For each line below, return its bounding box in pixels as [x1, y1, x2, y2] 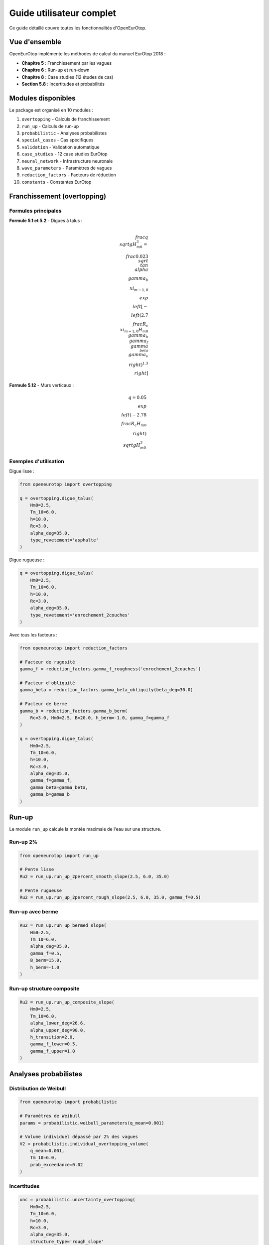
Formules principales [9, 207, 62, 214]
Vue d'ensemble [9, 38, 62, 46]
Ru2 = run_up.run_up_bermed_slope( [19, 923, 107, 928]
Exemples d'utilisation [9, 458, 64, 465]
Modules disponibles [9, 94, 76, 102]
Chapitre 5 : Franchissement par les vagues [21, 60, 112, 66]
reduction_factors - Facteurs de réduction [21, 172, 117, 178]
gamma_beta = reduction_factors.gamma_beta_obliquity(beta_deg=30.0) [19, 687, 193, 693]
